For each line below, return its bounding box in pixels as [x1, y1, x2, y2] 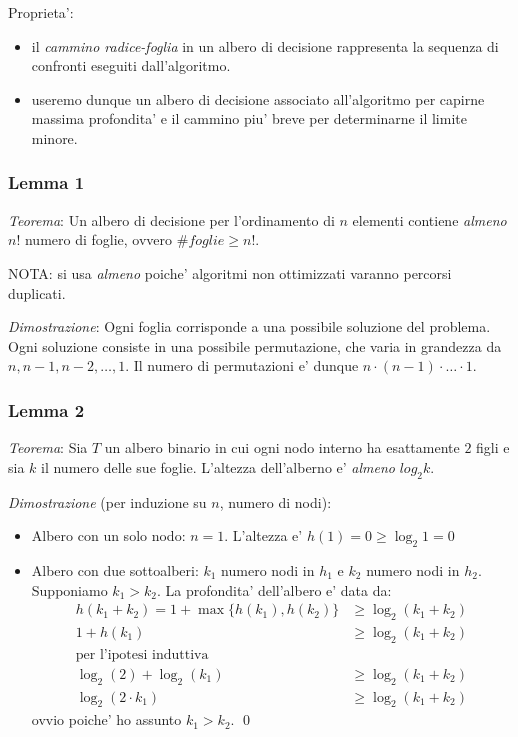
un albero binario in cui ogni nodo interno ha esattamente [104, 437, 460, 458]
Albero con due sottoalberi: [31, 559, 199, 580]
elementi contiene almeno [352, 209, 507, 230]
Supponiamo [31, 579, 108, 600]
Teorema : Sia [8, 437, 88, 458]
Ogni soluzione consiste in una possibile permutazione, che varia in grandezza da [8, 335, 502, 356]
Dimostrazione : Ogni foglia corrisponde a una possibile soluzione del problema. [8, 316, 491, 337]
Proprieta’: [8, 2, 74, 22]
